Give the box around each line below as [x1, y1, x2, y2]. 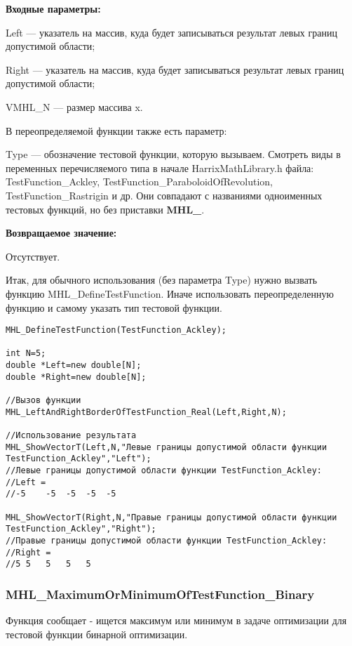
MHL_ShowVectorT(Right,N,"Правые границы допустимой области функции [6, 512, 337, 522]
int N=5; [6, 348, 46, 359]
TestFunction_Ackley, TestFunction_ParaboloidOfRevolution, [6, 174, 273, 189]
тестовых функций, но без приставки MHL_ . [6, 202, 205, 216]
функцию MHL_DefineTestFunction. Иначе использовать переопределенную [6, 286, 334, 301]
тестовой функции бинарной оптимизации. [6, 626, 188, 641]
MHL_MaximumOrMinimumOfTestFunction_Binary [6, 585, 315, 602]
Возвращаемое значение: [6, 225, 117, 240]
